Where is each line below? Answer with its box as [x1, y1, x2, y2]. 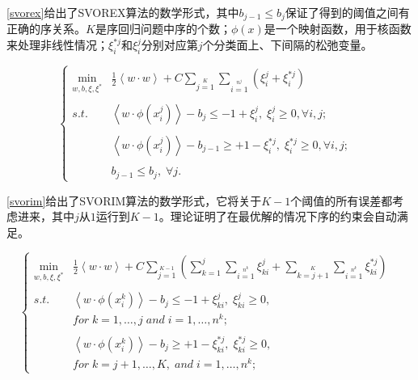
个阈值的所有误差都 [290, 192, 393, 209]
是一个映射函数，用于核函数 [264, 20, 412, 37]
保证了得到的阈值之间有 [285, 4, 410, 20]
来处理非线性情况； [6, 36, 108, 53]
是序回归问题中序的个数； [95, 20, 231, 37]
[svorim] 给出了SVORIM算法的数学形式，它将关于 [6, 192, 262, 209]
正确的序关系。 [6, 20, 86, 37]
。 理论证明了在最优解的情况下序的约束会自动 [158, 208, 397, 225]
